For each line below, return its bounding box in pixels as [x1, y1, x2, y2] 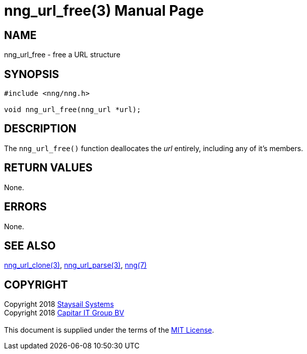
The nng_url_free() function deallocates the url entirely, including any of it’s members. [4, 144, 303, 153]
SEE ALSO [4, 239, 56, 252]
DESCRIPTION [4, 122, 77, 135]
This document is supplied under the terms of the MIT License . [4, 326, 214, 335]
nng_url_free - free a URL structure [4, 50, 121, 59]
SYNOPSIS [4, 67, 59, 81]
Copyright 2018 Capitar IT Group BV [4, 308, 124, 317]
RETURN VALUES [4, 161, 93, 174]
